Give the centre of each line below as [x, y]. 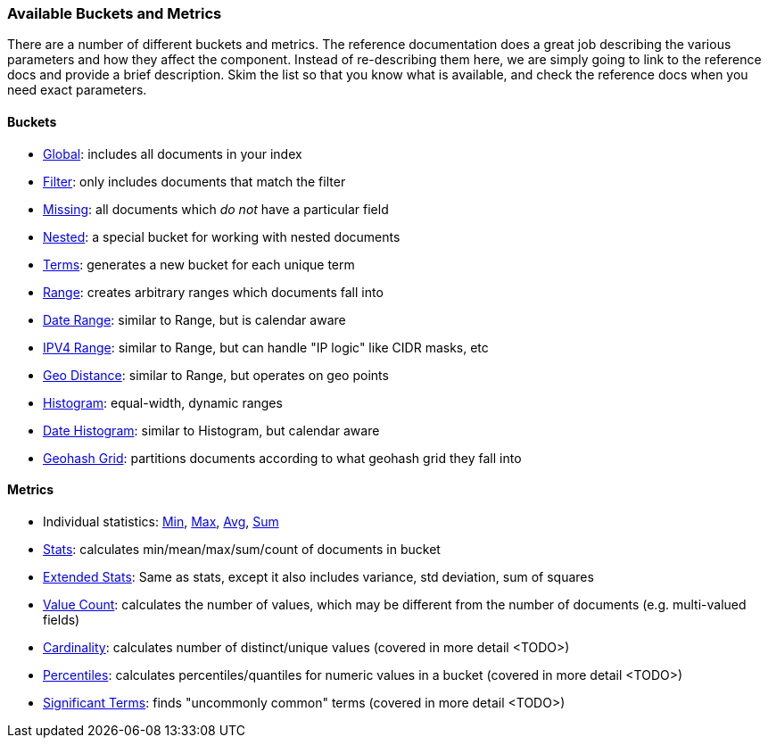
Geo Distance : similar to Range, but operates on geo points [216, 375]
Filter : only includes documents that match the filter [194, 181]
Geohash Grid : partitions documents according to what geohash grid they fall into [282, 458]
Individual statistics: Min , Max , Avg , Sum [161, 521]
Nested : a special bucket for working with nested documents [222, 236]
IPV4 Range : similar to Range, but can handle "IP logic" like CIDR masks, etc [266, 347]
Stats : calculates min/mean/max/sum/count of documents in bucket [242, 549]
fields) [62, 619]
